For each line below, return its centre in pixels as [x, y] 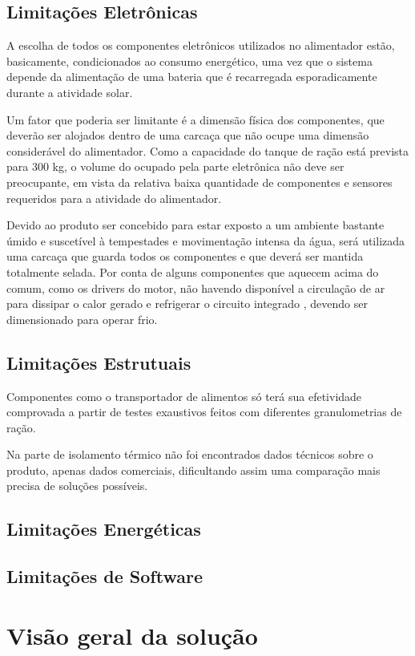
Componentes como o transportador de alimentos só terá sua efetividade [184, 396]
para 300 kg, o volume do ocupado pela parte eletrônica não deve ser [175, 166]
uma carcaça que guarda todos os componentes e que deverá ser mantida [185, 256]
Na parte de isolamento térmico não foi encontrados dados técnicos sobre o [190, 454]
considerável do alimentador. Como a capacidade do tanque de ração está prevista [208, 150]
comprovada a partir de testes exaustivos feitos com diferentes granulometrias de [204, 412]
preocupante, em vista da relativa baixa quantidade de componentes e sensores [199, 182]
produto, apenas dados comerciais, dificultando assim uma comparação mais [193, 470]
